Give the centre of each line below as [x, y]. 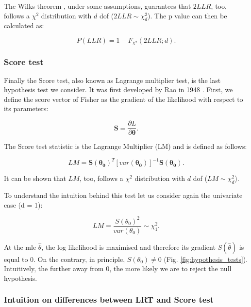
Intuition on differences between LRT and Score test [109, 299]
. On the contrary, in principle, [79, 259]
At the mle [20, 247]
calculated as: [24, 25]
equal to [16, 259]
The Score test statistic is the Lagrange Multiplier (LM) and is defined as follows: [125, 146]
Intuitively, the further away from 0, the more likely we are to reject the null [118, 268]
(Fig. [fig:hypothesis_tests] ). [206, 259]
